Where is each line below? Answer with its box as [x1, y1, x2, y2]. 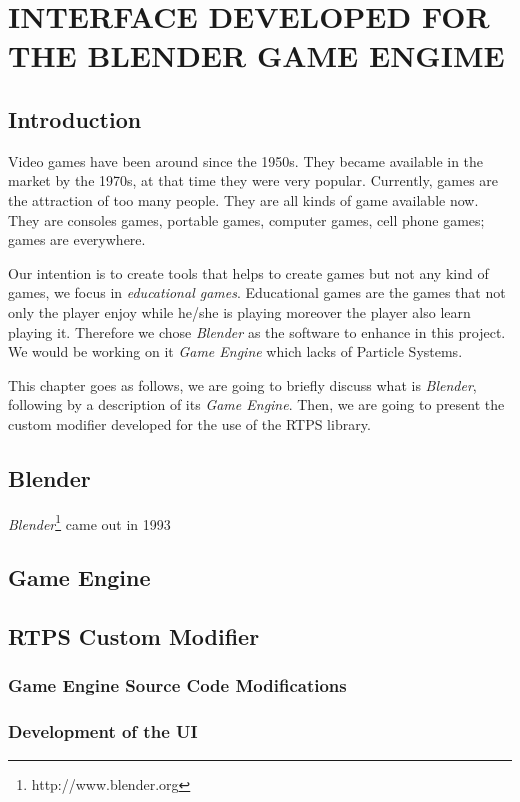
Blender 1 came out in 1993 [8, 510, 171, 534]
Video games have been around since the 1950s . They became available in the [8, 150, 484, 171]
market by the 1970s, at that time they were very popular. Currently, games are [8, 170, 499, 191]
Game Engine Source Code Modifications [8, 673, 347, 698]
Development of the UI [8, 719, 198, 744]
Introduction [8, 103, 142, 134]
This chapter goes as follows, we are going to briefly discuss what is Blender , [8, 374, 477, 395]
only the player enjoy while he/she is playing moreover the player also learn [8, 301, 471, 322]
